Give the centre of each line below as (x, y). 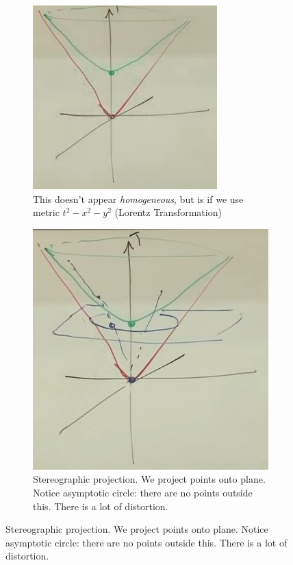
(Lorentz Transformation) (168, 212)
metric (46, 212)
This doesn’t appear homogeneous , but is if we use (138, 199)
